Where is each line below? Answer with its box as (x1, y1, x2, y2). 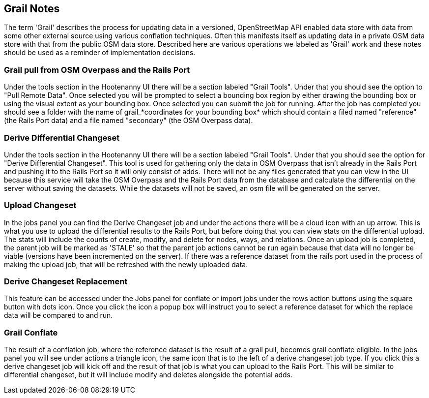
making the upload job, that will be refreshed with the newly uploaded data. (4, 260, 248, 269)
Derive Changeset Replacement (4, 276, 128, 287)
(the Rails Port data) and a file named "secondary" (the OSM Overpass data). (4, 116, 253, 125)
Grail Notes (4, 2, 60, 15)
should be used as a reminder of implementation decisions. (4, 48, 196, 57)
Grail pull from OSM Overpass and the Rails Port (4, 64, 190, 75)
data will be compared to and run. (4, 311, 113, 320)
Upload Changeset (4, 200, 77, 211)
